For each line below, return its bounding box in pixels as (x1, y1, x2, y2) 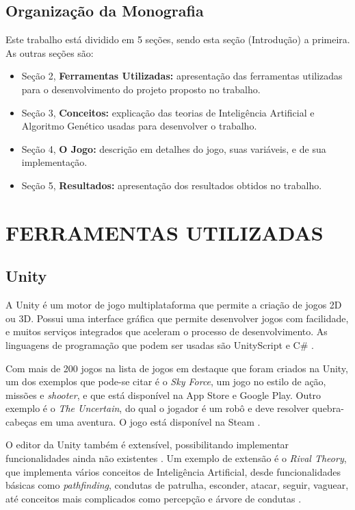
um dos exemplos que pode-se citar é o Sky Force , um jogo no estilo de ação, (5, 374, 326, 389)
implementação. (21, 155, 88, 169)
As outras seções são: (5, 45, 94, 60)
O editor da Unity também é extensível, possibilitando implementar (5, 437, 289, 452)
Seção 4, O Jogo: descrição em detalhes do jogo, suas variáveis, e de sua (21, 141, 326, 156)
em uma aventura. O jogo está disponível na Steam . (40, 414, 261, 428)
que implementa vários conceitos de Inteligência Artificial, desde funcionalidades (5, 464, 341, 478)
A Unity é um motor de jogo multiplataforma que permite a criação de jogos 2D (5, 297, 342, 312)
